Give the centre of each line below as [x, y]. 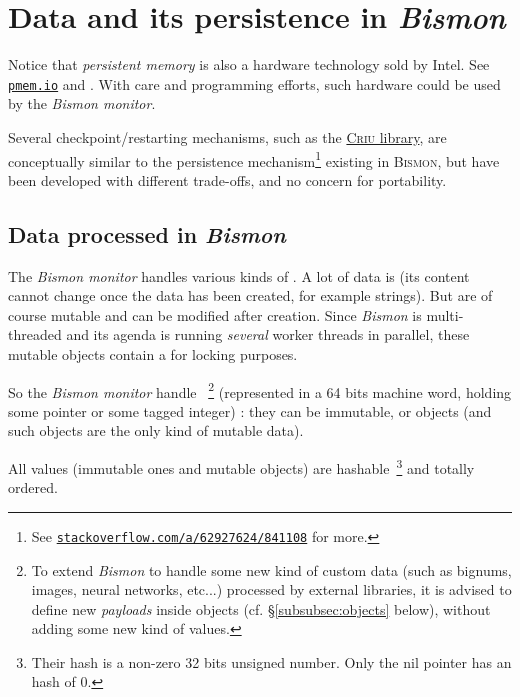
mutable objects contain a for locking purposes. [153, 353]
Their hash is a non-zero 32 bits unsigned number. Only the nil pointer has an [271, 661]
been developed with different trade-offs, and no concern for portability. [227, 179]
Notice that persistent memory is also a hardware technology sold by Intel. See [249, 64]
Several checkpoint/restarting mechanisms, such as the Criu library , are [227, 136]
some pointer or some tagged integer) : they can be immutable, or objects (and [250, 410]
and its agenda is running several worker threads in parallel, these [268, 334]
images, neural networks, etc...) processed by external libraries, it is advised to [271, 589]
